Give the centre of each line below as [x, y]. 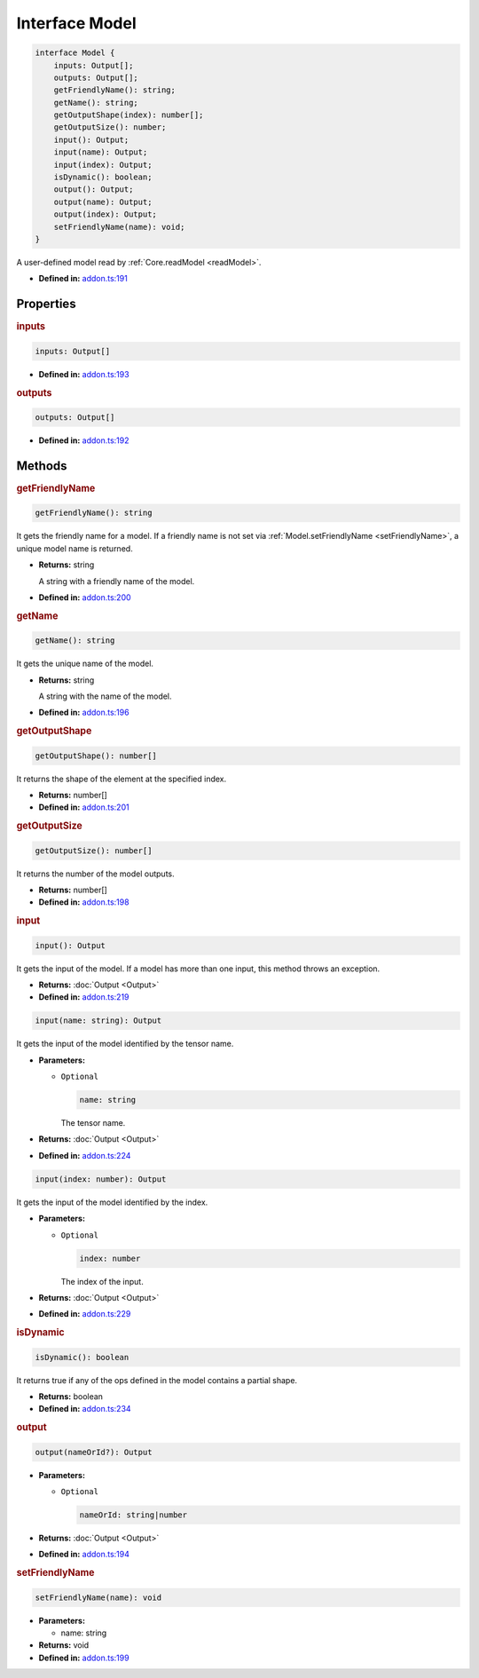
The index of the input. [102, 1281]
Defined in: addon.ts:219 [84, 997]
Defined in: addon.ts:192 [84, 440]
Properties [46, 304]
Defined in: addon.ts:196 [84, 712]
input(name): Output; [101, 152]
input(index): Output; [103, 165]
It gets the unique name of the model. [85, 664]
